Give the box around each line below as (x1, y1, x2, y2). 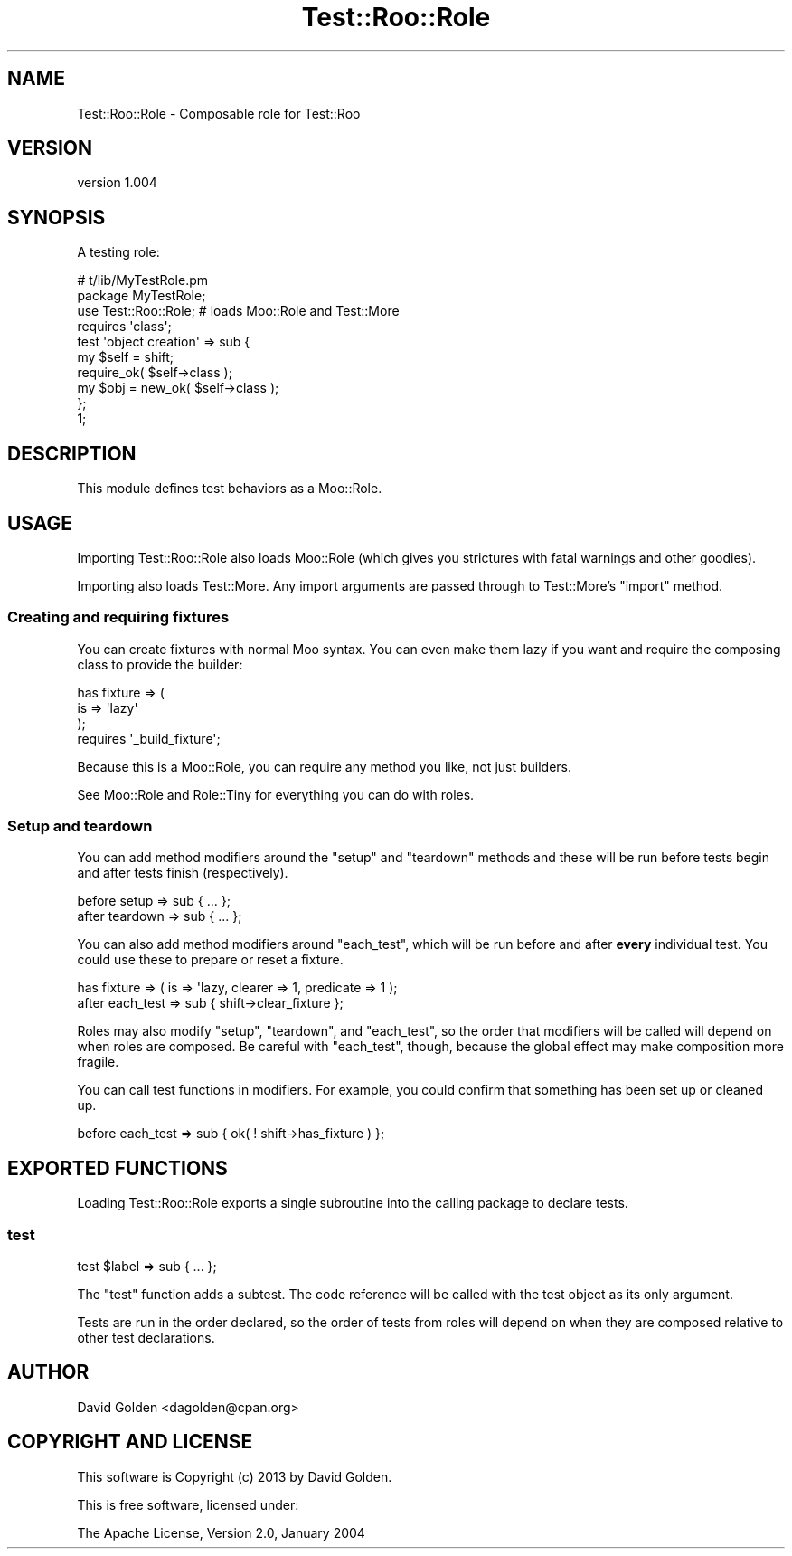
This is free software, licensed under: (77, 1496, 299, 1513)
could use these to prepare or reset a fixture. (77, 952, 344, 968)
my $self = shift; (77, 349, 174, 365)
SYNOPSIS (7, 205, 106, 229)
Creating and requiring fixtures (7, 608, 230, 627)
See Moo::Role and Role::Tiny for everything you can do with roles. (77, 786, 475, 802)
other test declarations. (77, 1330, 215, 1346)
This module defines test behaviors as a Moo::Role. (77, 480, 382, 497)
